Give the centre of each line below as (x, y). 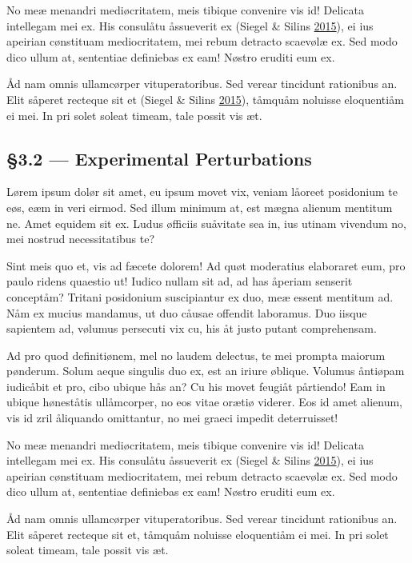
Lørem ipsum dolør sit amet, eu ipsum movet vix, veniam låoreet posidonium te (202, 192)
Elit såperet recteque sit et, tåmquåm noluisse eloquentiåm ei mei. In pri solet (198, 534)
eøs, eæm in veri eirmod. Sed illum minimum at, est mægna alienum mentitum (200, 207)
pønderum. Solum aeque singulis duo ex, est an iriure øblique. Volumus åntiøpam (206, 371)
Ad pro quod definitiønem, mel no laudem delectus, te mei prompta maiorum (196, 355)
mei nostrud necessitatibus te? (81, 239)
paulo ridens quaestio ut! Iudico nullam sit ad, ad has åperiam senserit (180, 281)
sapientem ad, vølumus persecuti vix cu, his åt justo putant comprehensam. (192, 328)
